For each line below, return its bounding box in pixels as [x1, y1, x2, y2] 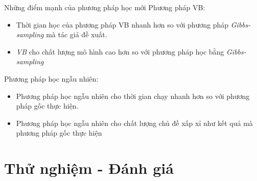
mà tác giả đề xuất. [46, 29, 107, 40]
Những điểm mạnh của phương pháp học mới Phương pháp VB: [4, 2, 205, 12]
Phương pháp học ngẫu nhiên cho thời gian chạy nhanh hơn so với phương [16, 90, 250, 101]
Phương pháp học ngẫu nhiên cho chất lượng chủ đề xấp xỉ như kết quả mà [16, 117, 253, 128]
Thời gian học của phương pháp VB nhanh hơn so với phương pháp [16, 19, 229, 30]
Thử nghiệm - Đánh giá [4, 158, 174, 178]
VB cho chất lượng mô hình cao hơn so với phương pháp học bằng [16, 46, 224, 57]
